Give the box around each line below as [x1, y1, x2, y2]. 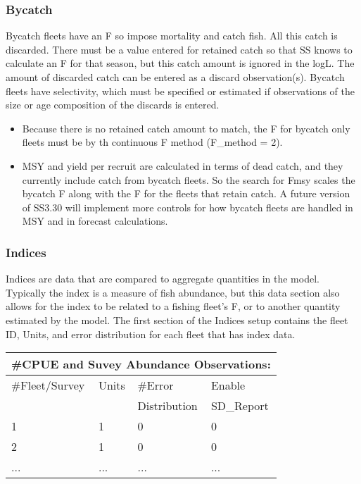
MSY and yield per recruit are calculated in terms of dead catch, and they [22, 158, 343, 173]
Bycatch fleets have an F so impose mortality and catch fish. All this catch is [6, 28, 338, 43]
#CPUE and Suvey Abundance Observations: [11, 356, 271, 373]
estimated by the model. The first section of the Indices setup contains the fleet [6, 312, 348, 327]
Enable [210, 377, 246, 394]
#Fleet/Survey [11, 377, 85, 394]
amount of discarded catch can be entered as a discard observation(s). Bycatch [6, 70, 345, 84]
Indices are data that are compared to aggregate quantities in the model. [6, 271, 319, 286]
